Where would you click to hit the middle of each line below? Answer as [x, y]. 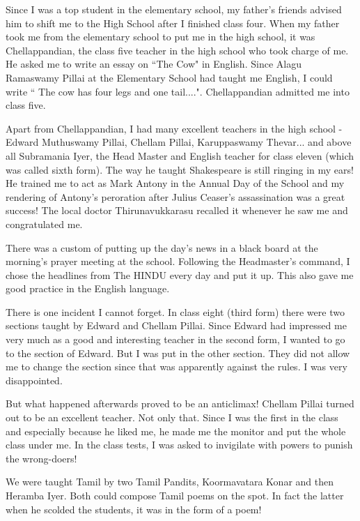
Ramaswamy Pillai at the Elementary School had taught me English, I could [169, 77]
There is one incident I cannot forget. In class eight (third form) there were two [175, 311]
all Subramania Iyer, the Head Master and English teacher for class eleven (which [180, 155]
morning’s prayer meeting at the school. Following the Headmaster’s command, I [178, 261]
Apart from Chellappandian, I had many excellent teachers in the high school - [174, 128]
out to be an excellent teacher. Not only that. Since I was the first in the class [172, 417]
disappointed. [34, 380]
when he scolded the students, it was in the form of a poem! [134, 509]
